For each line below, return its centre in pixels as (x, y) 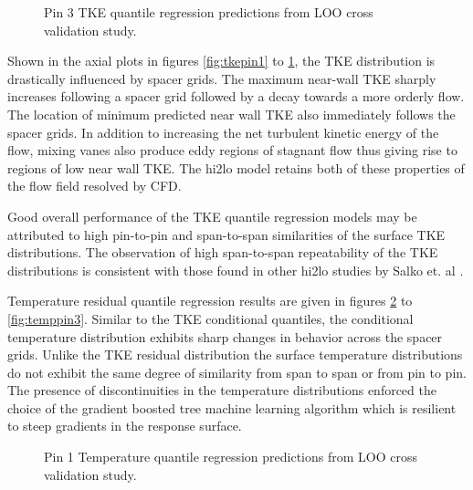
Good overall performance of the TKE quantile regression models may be (212, 216)
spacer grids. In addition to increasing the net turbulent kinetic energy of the (223, 132)
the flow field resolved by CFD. (95, 186)
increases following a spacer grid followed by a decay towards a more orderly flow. (236, 96)
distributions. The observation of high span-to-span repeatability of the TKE (223, 252)
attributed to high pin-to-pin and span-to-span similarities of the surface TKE (226, 234)
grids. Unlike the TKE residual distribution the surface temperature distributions (235, 354)
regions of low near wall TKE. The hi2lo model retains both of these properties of (236, 167)
